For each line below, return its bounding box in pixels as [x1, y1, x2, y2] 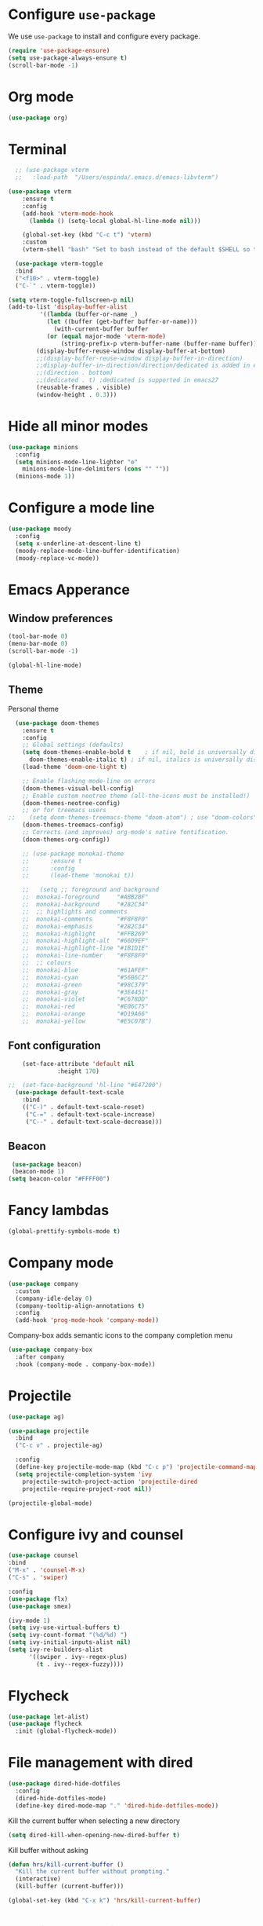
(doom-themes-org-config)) [22, 835, 110, 844]
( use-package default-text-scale [15, 1089, 124, 1097]
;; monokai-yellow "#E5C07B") [22, 1017, 153, 1025]
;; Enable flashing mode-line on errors [22, 777, 156, 785]
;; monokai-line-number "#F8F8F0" [22, 952, 149, 960]
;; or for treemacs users [22, 807, 107, 815]
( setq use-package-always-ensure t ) [8, 53, 128, 62]
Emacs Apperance [8, 580, 131, 599]
